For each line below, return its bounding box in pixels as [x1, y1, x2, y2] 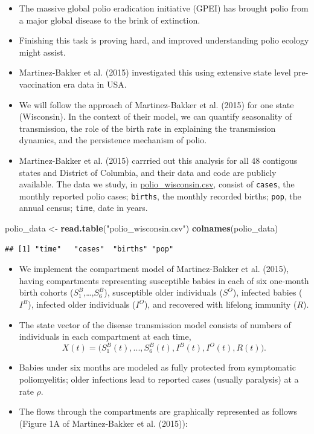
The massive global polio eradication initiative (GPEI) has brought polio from [19, 2, 309, 14]
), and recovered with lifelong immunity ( [144, 298, 297, 311]
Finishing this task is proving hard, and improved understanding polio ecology [19, 34, 309, 47]
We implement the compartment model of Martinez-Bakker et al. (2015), [19, 262, 289, 275]
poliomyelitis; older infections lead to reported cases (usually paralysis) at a [19, 372, 299, 385]
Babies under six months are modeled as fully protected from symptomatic [19, 361, 296, 374]
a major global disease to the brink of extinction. [19, 13, 200, 26]
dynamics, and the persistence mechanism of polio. [19, 134, 207, 146]
